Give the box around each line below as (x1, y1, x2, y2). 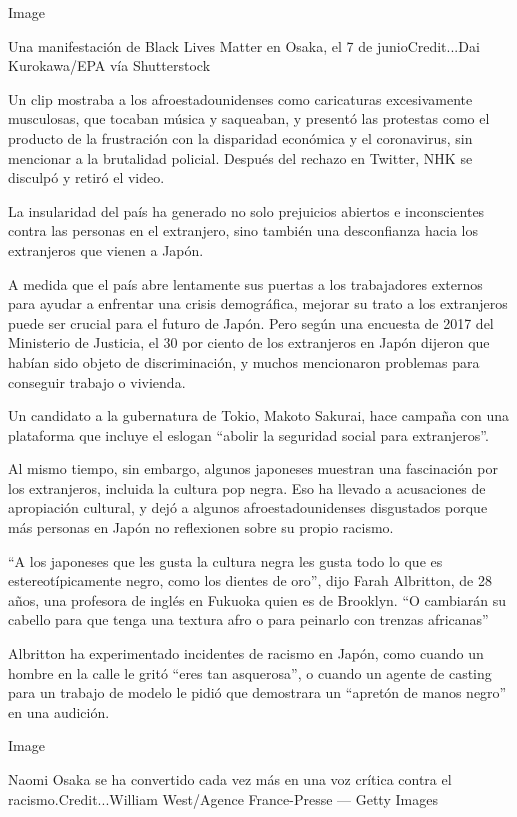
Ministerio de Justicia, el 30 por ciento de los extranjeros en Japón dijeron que (8, 332, 490, 353)
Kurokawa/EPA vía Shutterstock (8, 55, 211, 76)
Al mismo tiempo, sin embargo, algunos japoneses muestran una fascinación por (8, 458, 498, 479)
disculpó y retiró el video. (8, 167, 165, 188)
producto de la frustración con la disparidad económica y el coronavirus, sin (8, 127, 473, 148)
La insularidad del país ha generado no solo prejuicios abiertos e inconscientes (8, 200, 485, 221)
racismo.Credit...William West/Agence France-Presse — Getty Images (8, 788, 438, 809)
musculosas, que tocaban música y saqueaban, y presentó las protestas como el (8, 108, 490, 129)
